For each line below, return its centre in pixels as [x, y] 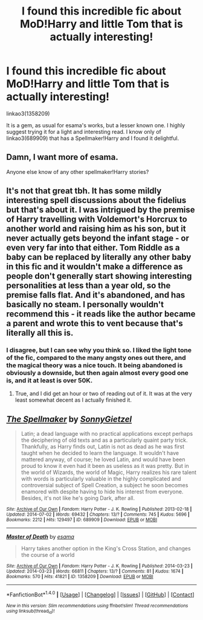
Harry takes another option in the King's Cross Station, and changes [106, 548]
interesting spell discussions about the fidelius [96, 200]
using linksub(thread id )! [31, 612]
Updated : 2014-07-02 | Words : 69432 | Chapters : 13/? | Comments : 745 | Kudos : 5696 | [98, 515]
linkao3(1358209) [28, 113]
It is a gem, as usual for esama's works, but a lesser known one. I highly [96, 125]
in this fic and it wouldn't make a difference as [95, 267]
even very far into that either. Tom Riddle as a [93, 248]
